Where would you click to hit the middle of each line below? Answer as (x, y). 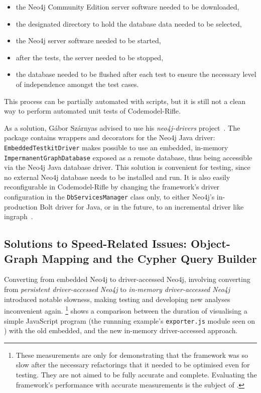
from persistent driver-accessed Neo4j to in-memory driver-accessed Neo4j (117, 289)
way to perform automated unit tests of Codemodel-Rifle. (92, 111)
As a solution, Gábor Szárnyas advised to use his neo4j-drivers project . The (122, 127)
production (21, 206)
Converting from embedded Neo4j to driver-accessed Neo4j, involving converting (127, 279)
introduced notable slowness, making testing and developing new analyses (117, 299)
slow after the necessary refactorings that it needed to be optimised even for (133, 365)
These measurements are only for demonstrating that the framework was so (132, 355)
